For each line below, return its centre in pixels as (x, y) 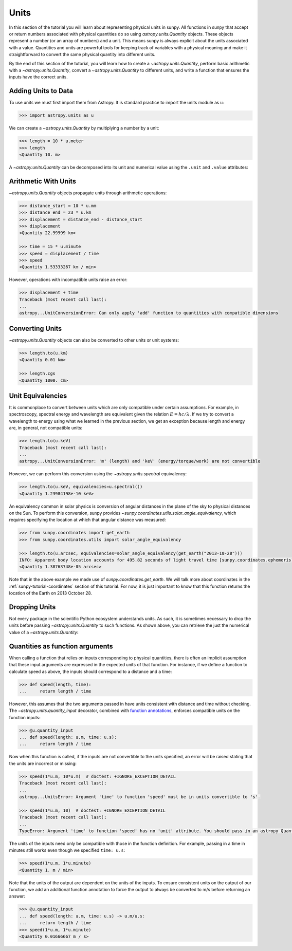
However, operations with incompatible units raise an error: (68, 280)
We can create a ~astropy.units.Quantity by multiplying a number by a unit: (84, 128)
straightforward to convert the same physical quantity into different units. (82, 55)
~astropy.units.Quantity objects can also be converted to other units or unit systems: (94, 340)
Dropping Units (32, 607)
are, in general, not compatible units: (46, 428)
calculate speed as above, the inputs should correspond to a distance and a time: (91, 671)
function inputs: (25, 717)
